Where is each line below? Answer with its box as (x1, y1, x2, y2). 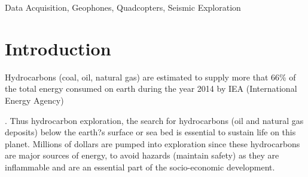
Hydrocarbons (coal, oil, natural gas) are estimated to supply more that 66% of (5, 70, 296, 83)
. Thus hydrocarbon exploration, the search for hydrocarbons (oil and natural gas (5, 114, 304, 126)
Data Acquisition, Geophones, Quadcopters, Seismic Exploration (5, 1, 241, 13)
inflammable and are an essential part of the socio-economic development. (5, 160, 275, 173)
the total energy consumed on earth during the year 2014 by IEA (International (5, 82, 297, 95)
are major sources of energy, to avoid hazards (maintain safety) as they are (5, 149, 279, 162)
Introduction (5, 36, 111, 60)
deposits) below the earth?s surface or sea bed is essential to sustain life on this (5, 126, 296, 138)
